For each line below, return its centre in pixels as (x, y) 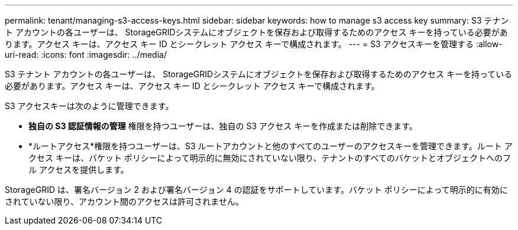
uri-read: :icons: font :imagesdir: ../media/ (86, 55)
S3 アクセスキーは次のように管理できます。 (89, 106)
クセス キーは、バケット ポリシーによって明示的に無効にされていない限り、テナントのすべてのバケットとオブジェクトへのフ (270, 158)
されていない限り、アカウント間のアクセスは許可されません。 (124, 201)
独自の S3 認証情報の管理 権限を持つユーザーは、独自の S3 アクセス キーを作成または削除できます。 (223, 126)
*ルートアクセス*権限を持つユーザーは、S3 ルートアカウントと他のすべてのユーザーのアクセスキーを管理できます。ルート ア (271, 146)
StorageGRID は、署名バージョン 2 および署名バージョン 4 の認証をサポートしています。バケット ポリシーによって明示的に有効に (256, 190)
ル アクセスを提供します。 (79, 170)
